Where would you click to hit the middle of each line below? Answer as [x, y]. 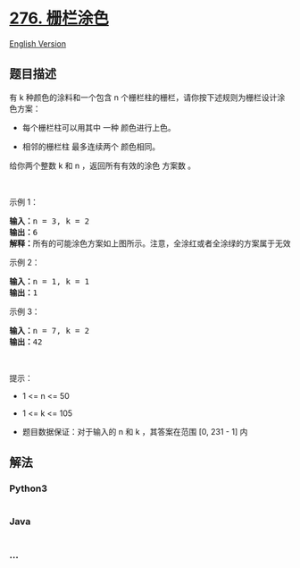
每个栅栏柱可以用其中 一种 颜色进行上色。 [99, 127]
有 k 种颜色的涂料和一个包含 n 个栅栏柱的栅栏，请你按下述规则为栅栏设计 [143, 97]
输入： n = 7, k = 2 [50, 331]
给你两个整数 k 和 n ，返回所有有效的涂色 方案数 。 [103, 165]
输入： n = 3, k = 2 [50, 221]
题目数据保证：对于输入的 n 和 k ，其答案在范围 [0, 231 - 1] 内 [135, 431]
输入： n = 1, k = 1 [50, 281]
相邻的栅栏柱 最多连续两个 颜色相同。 [91, 146]
